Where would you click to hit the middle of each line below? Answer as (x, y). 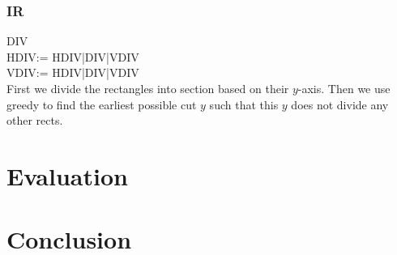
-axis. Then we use (344, 88)
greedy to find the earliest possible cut (102, 104)
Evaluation (67, 175)
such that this (244, 104)
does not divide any (340, 104)
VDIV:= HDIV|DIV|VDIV (73, 72)
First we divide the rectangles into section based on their (148, 88)
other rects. (35, 120)
